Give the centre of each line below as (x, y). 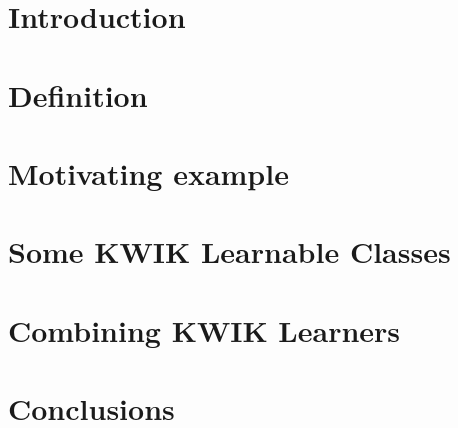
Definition (78, 94)
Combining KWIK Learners (204, 329)
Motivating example (148, 172)
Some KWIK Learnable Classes (229, 251)
